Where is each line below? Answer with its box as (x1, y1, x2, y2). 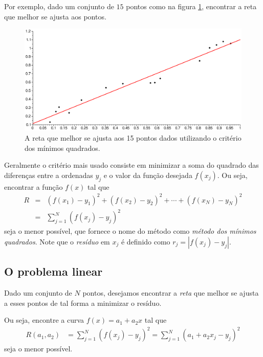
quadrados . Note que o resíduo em (4, 236, 110, 247)
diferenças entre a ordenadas (4, 169, 93, 180)
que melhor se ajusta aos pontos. (4, 11, 106, 21)
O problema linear (4, 263, 103, 279)
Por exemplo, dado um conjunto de (4, 1, 114, 11)
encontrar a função (4, 181, 63, 192)
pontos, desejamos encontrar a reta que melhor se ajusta (82, 287, 259, 298)
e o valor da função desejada (103, 169, 192, 180)
